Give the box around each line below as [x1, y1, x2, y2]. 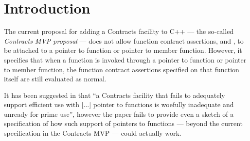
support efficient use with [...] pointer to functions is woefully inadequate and [4, 99, 234, 110]
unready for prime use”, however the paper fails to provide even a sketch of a [4, 109, 234, 119]
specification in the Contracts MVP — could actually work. [4, 128, 181, 138]
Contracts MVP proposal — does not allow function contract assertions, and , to [4, 35, 244, 46]
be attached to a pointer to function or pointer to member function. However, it [4, 45, 242, 55]
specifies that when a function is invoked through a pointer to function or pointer [4, 54, 247, 64]
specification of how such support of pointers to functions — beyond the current [4, 118, 243, 128]
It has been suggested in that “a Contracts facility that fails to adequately [4, 90, 225, 100]
